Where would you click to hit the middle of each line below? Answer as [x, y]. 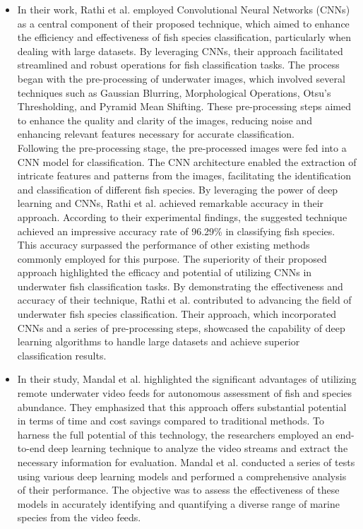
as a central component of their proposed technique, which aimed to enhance [183, 23]
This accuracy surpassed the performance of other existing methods [163, 245]
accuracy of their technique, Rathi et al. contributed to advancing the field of [184, 300]
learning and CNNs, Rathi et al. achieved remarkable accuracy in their [171, 203]
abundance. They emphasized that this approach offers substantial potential [182, 406]
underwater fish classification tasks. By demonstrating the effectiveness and [180, 286]
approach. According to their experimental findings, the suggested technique [182, 216]
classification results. [62, 355]
